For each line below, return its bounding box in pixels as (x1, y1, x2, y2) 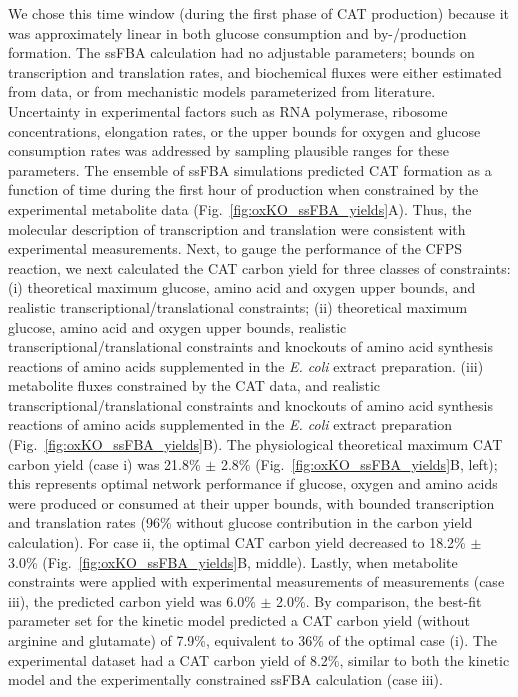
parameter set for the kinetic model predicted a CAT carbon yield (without (8, 610, 470, 631)
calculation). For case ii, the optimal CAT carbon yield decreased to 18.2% (8, 532, 466, 553)
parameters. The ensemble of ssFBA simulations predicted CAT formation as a (8, 159, 492, 180)
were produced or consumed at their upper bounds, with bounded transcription (8, 492, 495, 513)
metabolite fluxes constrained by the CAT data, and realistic (8, 375, 381, 396)
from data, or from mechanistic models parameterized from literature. (8, 81, 436, 102)
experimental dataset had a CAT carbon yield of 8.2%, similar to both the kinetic (8, 649, 510, 670)
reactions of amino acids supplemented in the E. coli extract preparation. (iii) (8, 355, 484, 376)
